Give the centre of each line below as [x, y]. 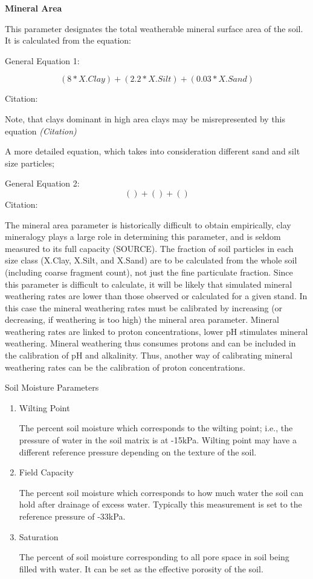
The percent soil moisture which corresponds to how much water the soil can [161, 492]
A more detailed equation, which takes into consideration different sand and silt [153, 151]
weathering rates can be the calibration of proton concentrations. [125, 367]
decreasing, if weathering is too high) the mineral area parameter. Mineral [142, 319]
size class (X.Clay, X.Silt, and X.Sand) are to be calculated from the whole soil [151, 260]
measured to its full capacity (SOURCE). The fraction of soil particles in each [149, 248]
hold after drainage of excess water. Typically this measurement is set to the [160, 504]
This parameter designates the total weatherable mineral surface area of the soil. [154, 28]
